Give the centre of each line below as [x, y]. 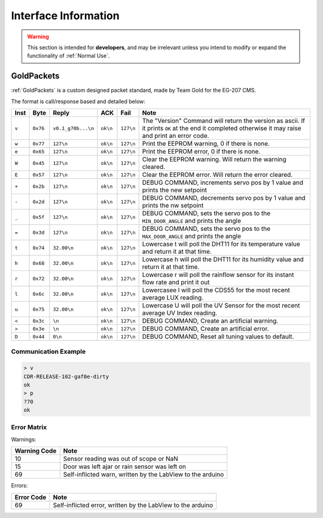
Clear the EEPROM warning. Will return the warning [214, 159]
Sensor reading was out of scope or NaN [121, 459]
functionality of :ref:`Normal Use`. [68, 56]
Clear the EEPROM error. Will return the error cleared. [217, 175]
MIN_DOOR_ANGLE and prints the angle [192, 221]
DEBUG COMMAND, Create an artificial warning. [210, 321]
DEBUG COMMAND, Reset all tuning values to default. [218, 337]
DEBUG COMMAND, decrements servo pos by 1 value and [224, 198]
